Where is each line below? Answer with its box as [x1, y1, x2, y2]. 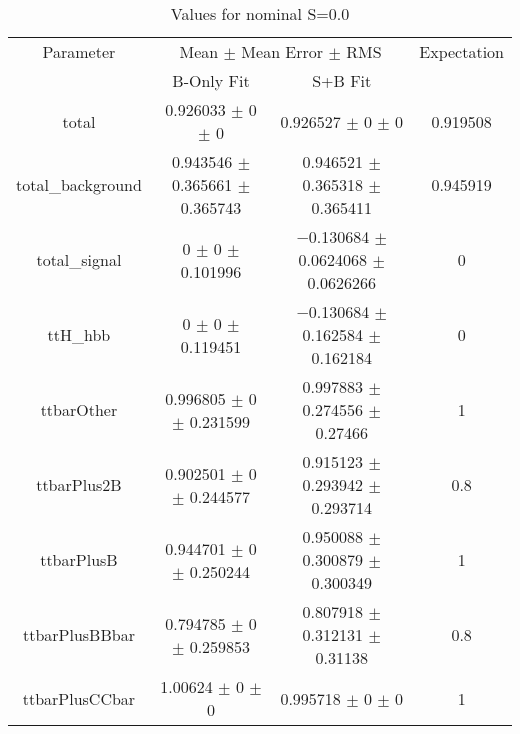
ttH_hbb [47, 323, 111, 346]
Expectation [419, 40, 504, 63]
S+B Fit [312, 69, 372, 92]
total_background [16, 173, 142, 196]
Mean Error [241, 40, 324, 63]
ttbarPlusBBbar [22, 623, 135, 646]
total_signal [36, 248, 122, 271]
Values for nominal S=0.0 [170, 2, 350, 25]
